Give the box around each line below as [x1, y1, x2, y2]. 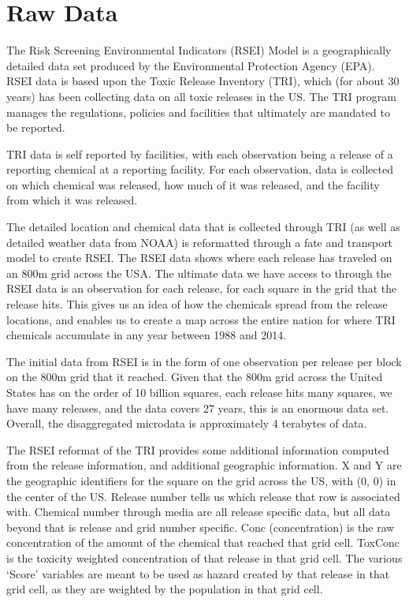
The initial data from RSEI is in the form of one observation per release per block [6, 353, 402, 369]
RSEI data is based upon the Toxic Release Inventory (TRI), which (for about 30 [6, 73, 400, 89]
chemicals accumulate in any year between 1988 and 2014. [6, 327, 287, 343]
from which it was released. [6, 192, 138, 208]
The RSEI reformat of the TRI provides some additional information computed [6, 441, 389, 458]
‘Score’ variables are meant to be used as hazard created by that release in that [6, 565, 390, 581]
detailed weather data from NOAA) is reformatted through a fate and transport [6, 234, 393, 250]
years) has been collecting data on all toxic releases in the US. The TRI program [6, 88, 396, 104]
